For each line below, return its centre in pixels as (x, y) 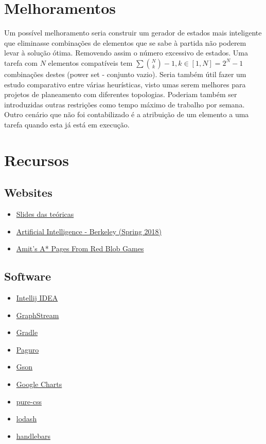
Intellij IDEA (37, 298)
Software (28, 276)
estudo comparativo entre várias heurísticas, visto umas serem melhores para (125, 84)
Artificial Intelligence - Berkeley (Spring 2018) (89, 231)
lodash (26, 419)
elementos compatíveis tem (90, 62)
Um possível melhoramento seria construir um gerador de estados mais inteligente (133, 33)
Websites (28, 192)
